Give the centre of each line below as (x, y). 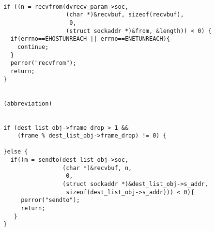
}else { (16, 152)
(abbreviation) (28, 103)
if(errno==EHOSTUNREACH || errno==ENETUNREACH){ (90, 39)
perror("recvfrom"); (43, 63)
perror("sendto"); (50, 200)
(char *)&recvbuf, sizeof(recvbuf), (125, 15)
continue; (33, 47)
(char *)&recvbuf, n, (97, 168)
